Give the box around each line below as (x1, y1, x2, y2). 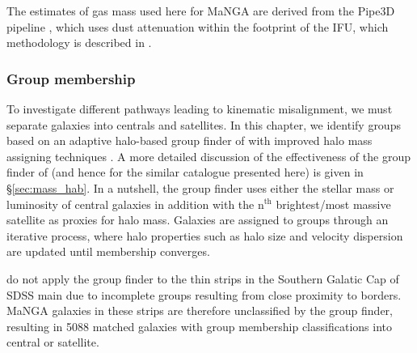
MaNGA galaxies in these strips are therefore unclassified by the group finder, (6, 302, 393, 319)
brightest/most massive (276, 195, 391, 212)
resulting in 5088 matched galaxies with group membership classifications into (6, 317, 392, 334)
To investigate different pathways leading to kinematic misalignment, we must (6, 100, 393, 117)
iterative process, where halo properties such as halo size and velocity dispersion (6, 227, 403, 244)
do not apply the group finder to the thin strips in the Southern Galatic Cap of (6, 270, 399, 287)
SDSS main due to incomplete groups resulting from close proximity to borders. (6, 286, 402, 303)
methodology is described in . (6, 34, 152, 51)
